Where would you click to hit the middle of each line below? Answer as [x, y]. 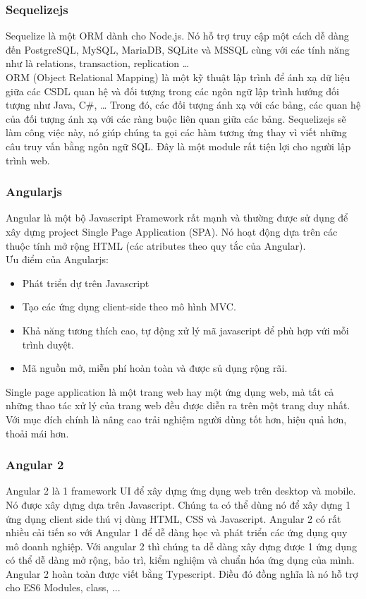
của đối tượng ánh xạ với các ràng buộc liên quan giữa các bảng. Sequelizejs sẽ [176, 118]
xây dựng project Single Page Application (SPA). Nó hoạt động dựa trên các [172, 231]
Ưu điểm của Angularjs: [57, 259]
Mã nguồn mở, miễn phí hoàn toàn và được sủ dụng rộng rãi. [155, 368]
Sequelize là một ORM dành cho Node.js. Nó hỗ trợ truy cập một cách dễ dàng [177, 36]
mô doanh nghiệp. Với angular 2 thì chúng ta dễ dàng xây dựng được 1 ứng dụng [181, 546]
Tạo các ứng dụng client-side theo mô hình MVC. [129, 307]
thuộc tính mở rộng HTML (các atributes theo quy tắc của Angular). [156, 245]
